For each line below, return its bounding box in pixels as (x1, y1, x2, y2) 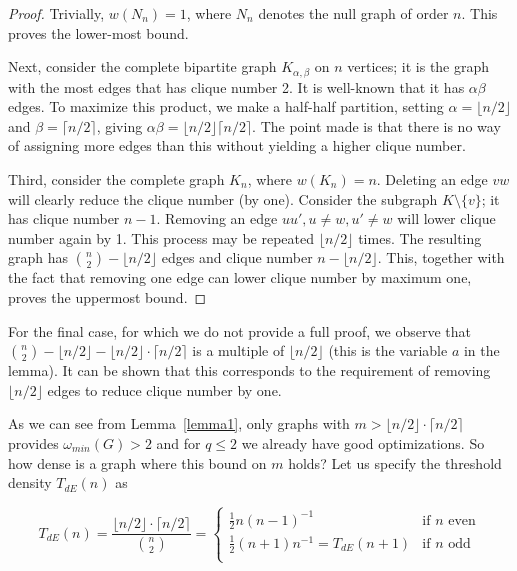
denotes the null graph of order (258, 3, 449, 23)
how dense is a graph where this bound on (8, 452, 267, 473)
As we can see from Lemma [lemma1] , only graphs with (8, 413, 350, 434)
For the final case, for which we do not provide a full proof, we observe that (8, 320, 471, 341)
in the (463, 340, 500, 361)
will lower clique (397, 208, 496, 229)
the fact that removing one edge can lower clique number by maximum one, (8, 267, 472, 288)
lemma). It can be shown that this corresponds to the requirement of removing (8, 360, 491, 381)
